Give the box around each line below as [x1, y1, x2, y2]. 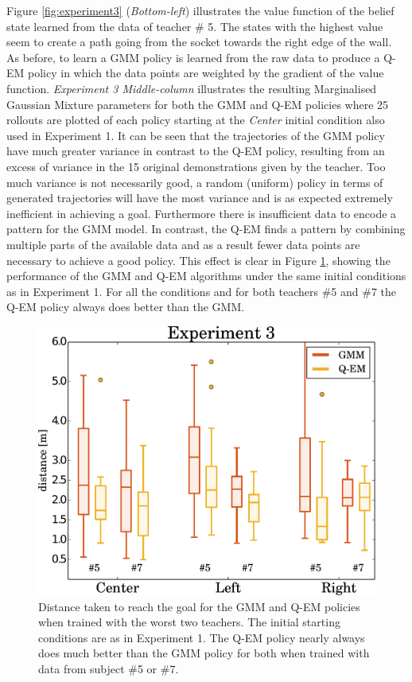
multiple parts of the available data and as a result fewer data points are [6, 236, 360, 252]
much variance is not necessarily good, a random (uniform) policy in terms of [6, 173, 383, 190]
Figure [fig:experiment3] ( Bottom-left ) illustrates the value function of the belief [6, 2, 395, 18]
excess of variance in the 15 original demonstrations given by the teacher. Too [6, 158, 386, 174]
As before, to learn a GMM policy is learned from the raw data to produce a [6, 49, 380, 65]
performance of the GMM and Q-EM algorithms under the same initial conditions [6, 267, 406, 284]
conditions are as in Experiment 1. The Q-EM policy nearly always [38, 629, 365, 645]
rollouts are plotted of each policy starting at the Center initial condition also [6, 111, 385, 128]
